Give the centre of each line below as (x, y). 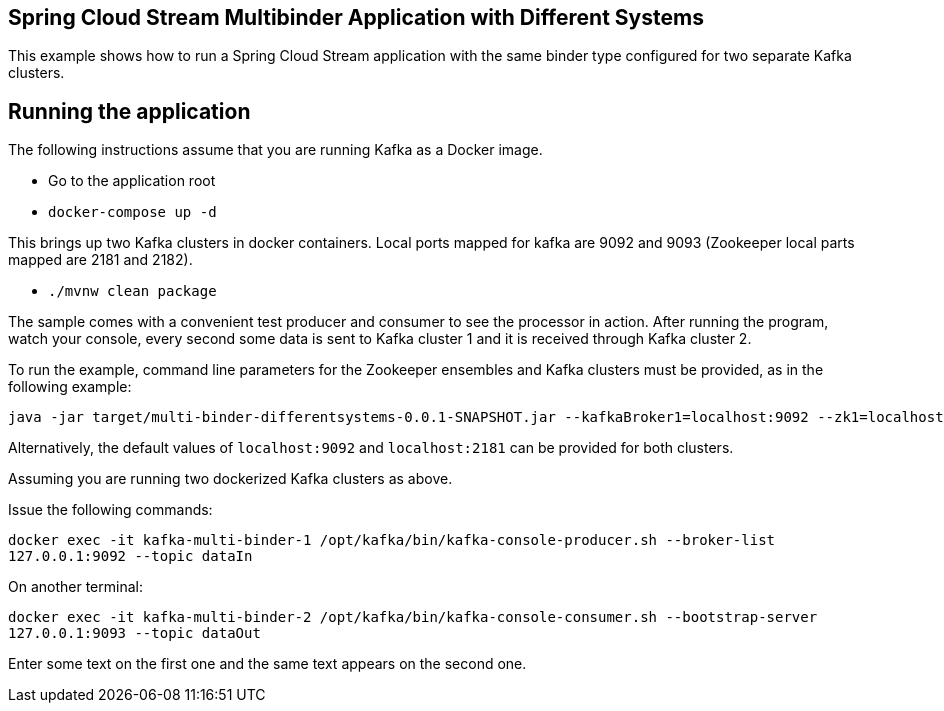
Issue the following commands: (110, 510)
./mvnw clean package (132, 291)
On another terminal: (75, 587)
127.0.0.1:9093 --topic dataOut (134, 633)
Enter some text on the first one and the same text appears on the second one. (267, 664)
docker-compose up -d (132, 212)
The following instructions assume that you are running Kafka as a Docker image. (275, 150)
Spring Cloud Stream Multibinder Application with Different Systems (356, 17)
